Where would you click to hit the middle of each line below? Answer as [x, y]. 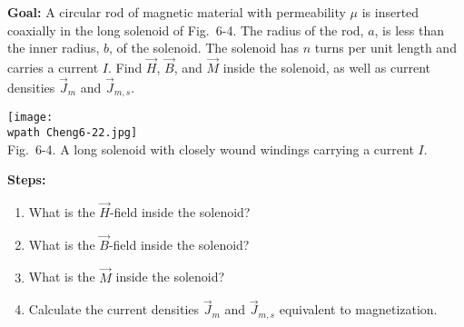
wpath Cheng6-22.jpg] [73, 132]
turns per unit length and [385, 48]
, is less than [409, 30]
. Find [125, 67]
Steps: [27, 179]
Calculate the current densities [114, 309]
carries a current [53, 67]
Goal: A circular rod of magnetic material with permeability [177, 12]
